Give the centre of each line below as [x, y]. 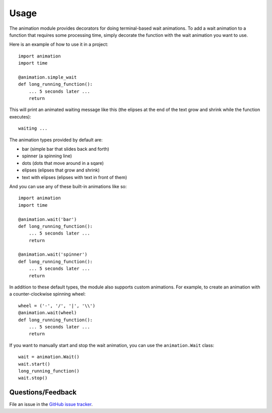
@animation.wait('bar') [48, 219]
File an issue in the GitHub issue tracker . [51, 404]
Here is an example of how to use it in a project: [59, 44]
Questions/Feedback [43, 393]
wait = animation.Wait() [49, 357]
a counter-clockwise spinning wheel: [47, 294]
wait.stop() [33, 378]
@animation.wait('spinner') [53, 254]
